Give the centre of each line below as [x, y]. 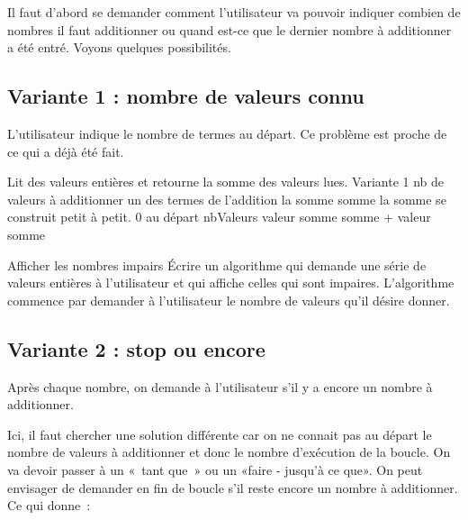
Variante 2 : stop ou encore [136, 348]
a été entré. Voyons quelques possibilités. [119, 47]
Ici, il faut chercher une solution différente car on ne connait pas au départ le [220, 434]
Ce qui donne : [49, 505]
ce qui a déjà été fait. [66, 151]
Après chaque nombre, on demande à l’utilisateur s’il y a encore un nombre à [220, 386]
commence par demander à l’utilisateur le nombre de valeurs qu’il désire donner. [229, 300]
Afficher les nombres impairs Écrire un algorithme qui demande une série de [217, 265]
